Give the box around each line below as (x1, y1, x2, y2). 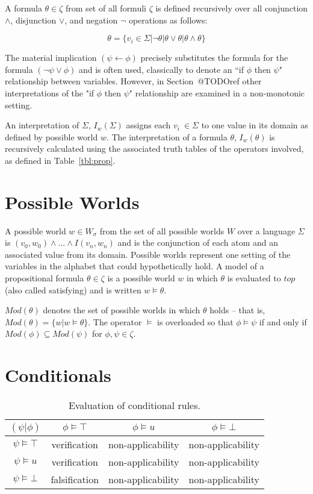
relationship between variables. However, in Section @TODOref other (5, 75, 262, 87)
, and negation (64, 13, 118, 26)
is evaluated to (227, 272, 281, 284)
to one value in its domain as (201, 119, 308, 131)
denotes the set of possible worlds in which (43, 304, 200, 316)
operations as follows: (128, 13, 208, 26)
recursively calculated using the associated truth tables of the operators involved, (5, 142, 304, 155)
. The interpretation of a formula (106, 130, 228, 143)
